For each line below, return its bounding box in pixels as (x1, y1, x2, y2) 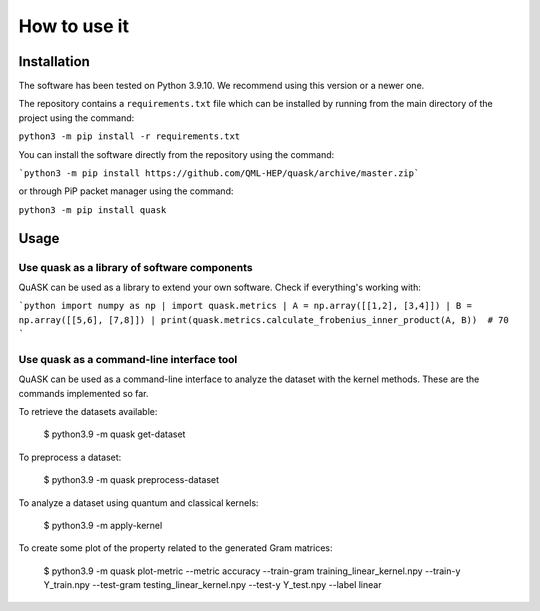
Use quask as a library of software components (18, 260, 254, 274)
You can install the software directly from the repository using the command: (18, 148, 335, 160)
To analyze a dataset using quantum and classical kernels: (18, 496, 259, 509)
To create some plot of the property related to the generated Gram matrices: (18, 542, 333, 554)
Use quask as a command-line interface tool (18, 352, 238, 366)
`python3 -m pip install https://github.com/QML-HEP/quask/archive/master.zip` (18, 168, 420, 179)
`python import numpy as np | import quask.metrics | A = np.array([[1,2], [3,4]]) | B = (18, 300, 472, 312)
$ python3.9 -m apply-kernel (43, 520, 163, 531)
